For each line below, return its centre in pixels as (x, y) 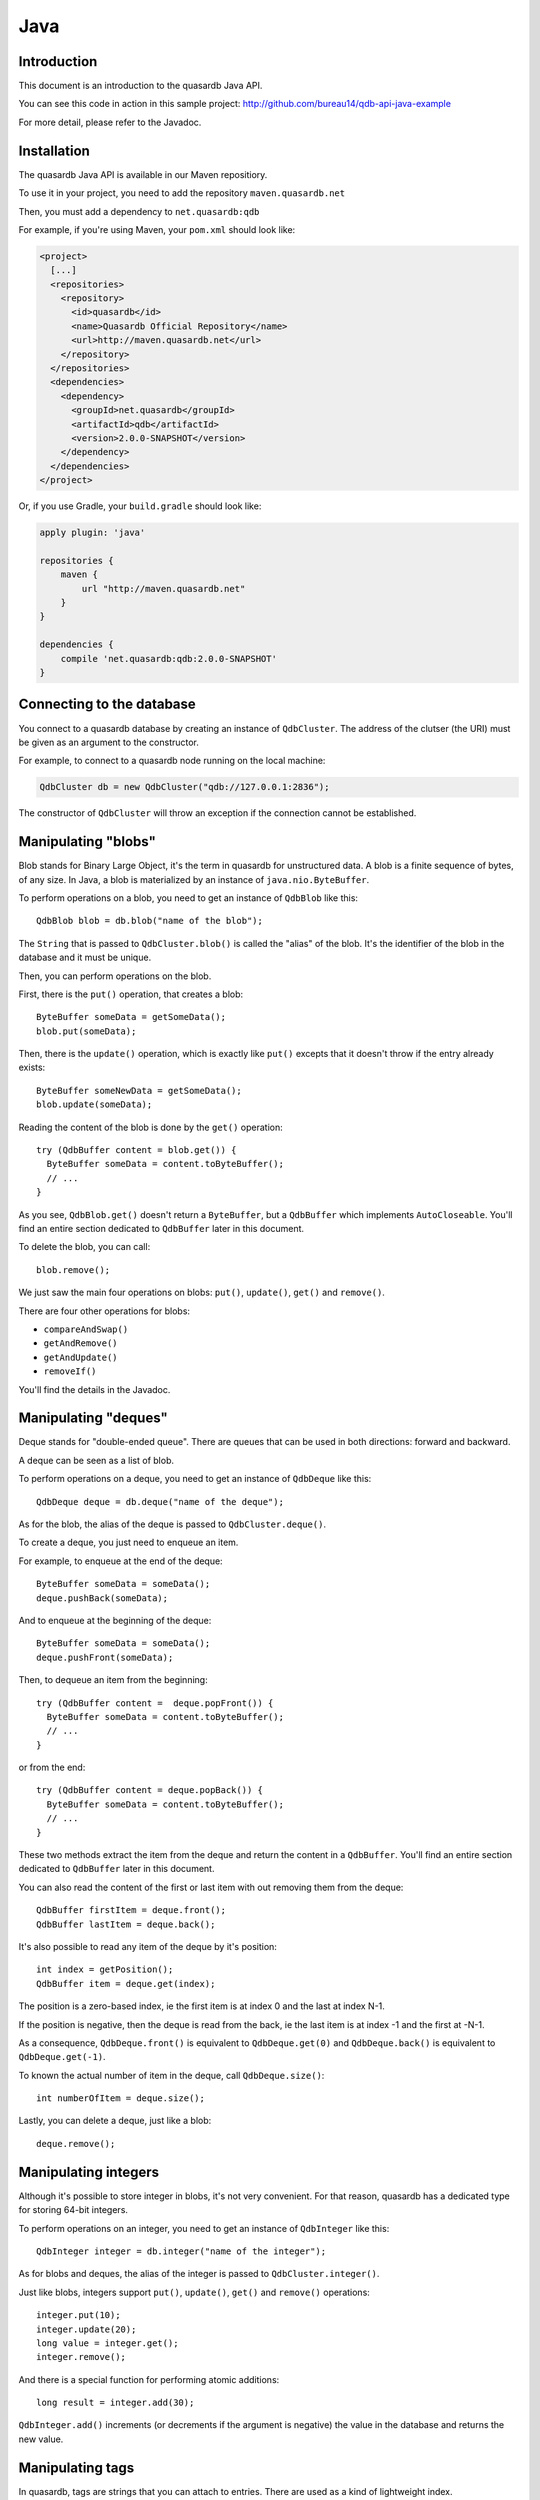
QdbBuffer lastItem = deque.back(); (126, 1924)
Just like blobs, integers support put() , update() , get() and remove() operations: (194, 2292)
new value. (41, 2439)
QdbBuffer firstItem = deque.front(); (131, 1910)
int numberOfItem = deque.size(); (120, 2098)
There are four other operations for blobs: (104, 1311)
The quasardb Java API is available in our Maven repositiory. (143, 174)
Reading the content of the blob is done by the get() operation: (151, 1127)
